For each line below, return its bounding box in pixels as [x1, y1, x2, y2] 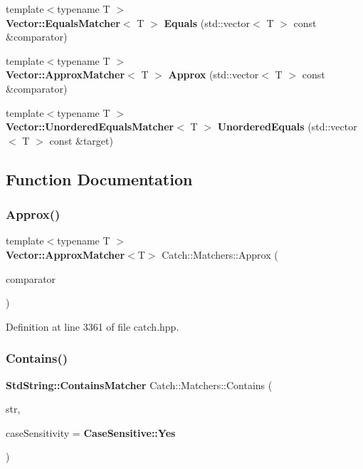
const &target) [49, 133, 113, 148]
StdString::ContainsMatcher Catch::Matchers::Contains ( [6, 377, 273, 392]
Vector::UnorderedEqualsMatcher [6, 119, 174, 134]
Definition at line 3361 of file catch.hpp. [6, 319, 179, 334]
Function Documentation [6, 167, 193, 190]
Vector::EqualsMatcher [6, 15, 120, 30]
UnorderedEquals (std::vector [217, 119, 357, 134]
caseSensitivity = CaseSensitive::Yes [6, 425, 176, 440]
